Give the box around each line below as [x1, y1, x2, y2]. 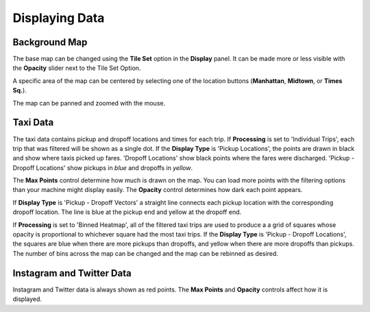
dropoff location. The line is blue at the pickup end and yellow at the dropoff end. [12, 208, 242, 216]
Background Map [12, 36, 88, 48]
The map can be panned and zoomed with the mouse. [12, 99, 166, 107]
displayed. [12, 295, 42, 303]
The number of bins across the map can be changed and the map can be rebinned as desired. [12, 249, 279, 257]
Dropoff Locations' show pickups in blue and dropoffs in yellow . [12, 163, 193, 171]
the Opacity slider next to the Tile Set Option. [12, 64, 141, 72]
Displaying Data [12, 10, 105, 25]
